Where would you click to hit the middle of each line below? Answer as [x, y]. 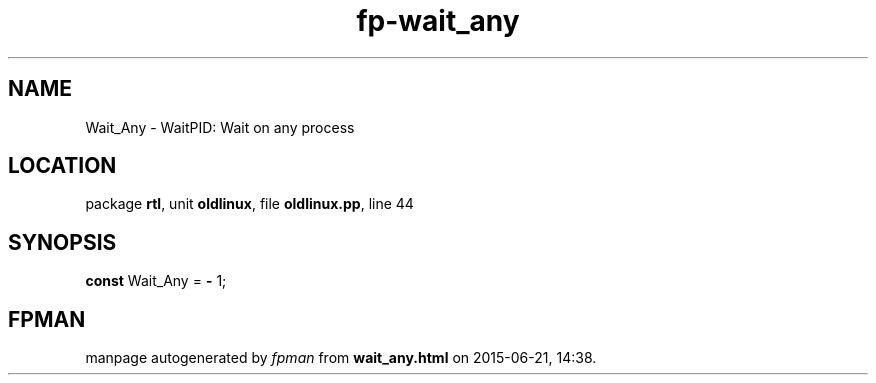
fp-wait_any [438, 21]
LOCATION [62, 166]
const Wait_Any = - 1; [156, 281]
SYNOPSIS [62, 242]
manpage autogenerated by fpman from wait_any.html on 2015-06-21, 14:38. [341, 358]
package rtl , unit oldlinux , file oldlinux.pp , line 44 [249, 204]
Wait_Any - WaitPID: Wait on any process [220, 127]
